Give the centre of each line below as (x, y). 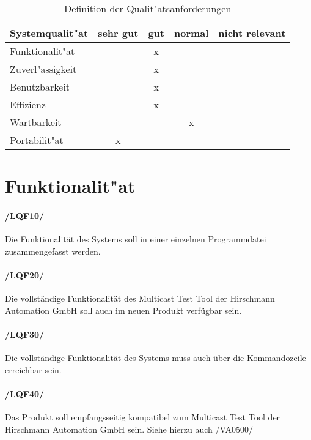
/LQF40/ (25, 393)
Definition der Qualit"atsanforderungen (148, 8)
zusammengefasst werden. (53, 251)
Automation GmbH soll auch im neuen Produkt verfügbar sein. (123, 310)
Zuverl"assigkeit (43, 69)
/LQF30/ (25, 334)
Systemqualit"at (49, 33)
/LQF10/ (25, 215)
